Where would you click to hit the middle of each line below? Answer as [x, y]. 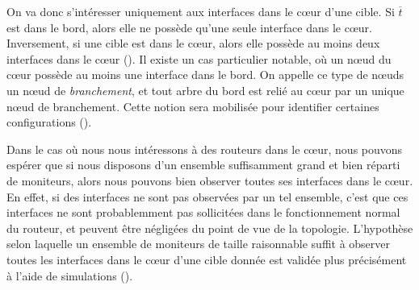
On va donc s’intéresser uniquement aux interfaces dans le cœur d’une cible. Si [201, 11]
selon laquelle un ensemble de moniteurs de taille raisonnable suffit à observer [199, 244]
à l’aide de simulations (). [70, 275]
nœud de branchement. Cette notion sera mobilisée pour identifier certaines [193, 106]
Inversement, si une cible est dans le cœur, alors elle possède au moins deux [193, 43]
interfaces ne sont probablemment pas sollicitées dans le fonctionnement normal [203, 212]
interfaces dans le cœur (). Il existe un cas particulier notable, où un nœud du [199, 58]
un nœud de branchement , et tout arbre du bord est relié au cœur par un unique [205, 90]
